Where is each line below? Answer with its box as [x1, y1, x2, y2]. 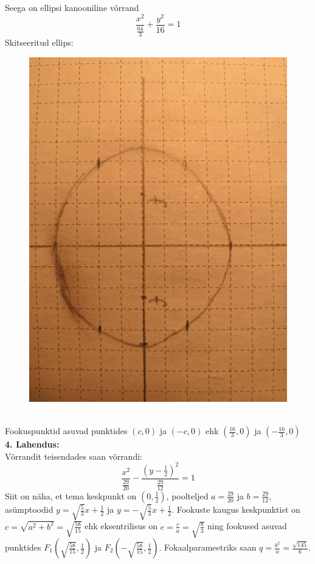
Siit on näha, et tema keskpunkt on [5, 489, 137, 502]
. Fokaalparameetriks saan [159, 541, 257, 554]
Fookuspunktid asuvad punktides [5, 424, 128, 437]
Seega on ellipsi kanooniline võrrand [5, 1, 139, 13]
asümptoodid [5, 503, 54, 516]
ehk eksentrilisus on [85, 519, 157, 532]
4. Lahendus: [5, 438, 60, 451]
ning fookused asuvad [207, 519, 287, 532]
